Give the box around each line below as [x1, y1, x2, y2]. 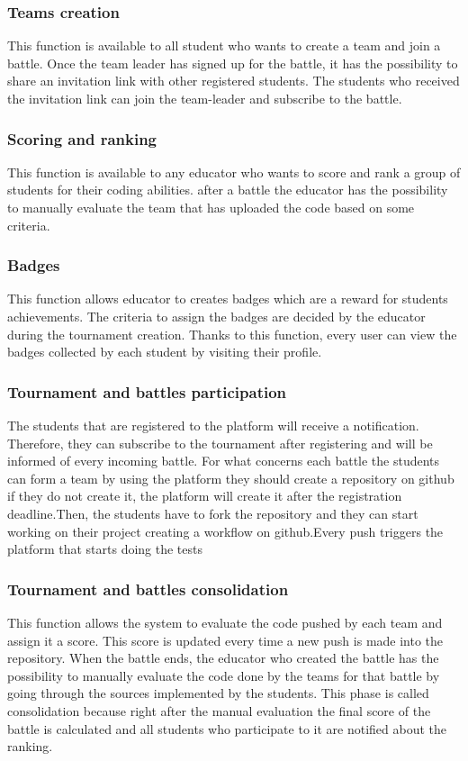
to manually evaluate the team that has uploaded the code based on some [7, 198, 415, 216]
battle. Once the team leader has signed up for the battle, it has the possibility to [7, 53, 458, 72]
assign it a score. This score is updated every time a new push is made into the [7, 630, 444, 649]
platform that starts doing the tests [7, 539, 202, 558]
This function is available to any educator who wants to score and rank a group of [7, 162, 461, 181]
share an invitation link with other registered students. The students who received [7, 71, 460, 90]
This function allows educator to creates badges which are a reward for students [7, 289, 448, 308]
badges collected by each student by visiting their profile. [7, 342, 322, 361]
